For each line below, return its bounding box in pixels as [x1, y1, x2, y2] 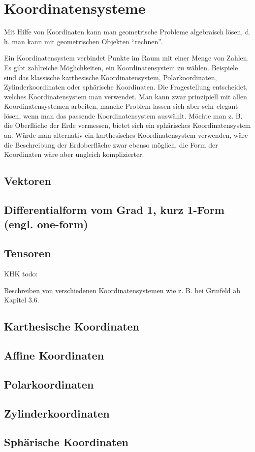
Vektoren [4, 173, 51, 188]
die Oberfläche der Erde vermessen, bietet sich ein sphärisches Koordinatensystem [4, 120, 251, 130]
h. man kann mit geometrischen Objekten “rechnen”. [4, 36, 162, 46]
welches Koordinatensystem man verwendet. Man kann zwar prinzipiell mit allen [4, 91, 247, 101]
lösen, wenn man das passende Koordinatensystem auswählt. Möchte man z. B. [4, 110, 243, 121]
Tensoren [4, 245, 51, 261]
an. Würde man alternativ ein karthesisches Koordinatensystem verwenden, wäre [4, 130, 248, 140]
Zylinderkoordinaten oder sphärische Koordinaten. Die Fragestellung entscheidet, [4, 82, 248, 92]
